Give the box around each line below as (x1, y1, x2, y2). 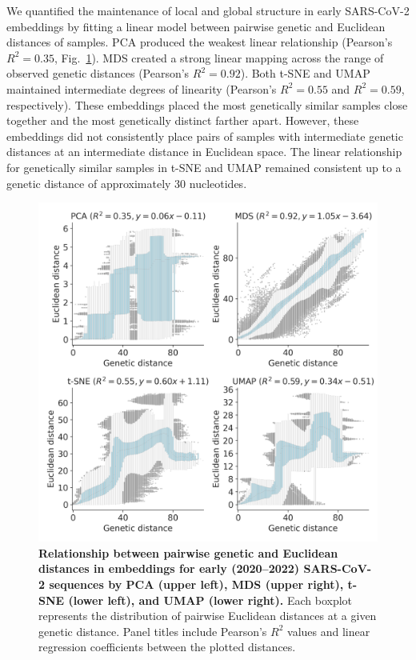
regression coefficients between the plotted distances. (38, 638, 296, 655)
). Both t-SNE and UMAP (240, 65, 370, 82)
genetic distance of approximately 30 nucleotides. (6, 174, 247, 191)
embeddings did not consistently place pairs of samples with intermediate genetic (6, 127, 403, 144)
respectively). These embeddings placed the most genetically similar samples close (6, 96, 408, 113)
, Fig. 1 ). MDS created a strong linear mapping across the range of (54, 49, 384, 66)
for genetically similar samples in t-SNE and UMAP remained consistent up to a (6, 158, 402, 175)
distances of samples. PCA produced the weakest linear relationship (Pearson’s (6, 34, 393, 50)
